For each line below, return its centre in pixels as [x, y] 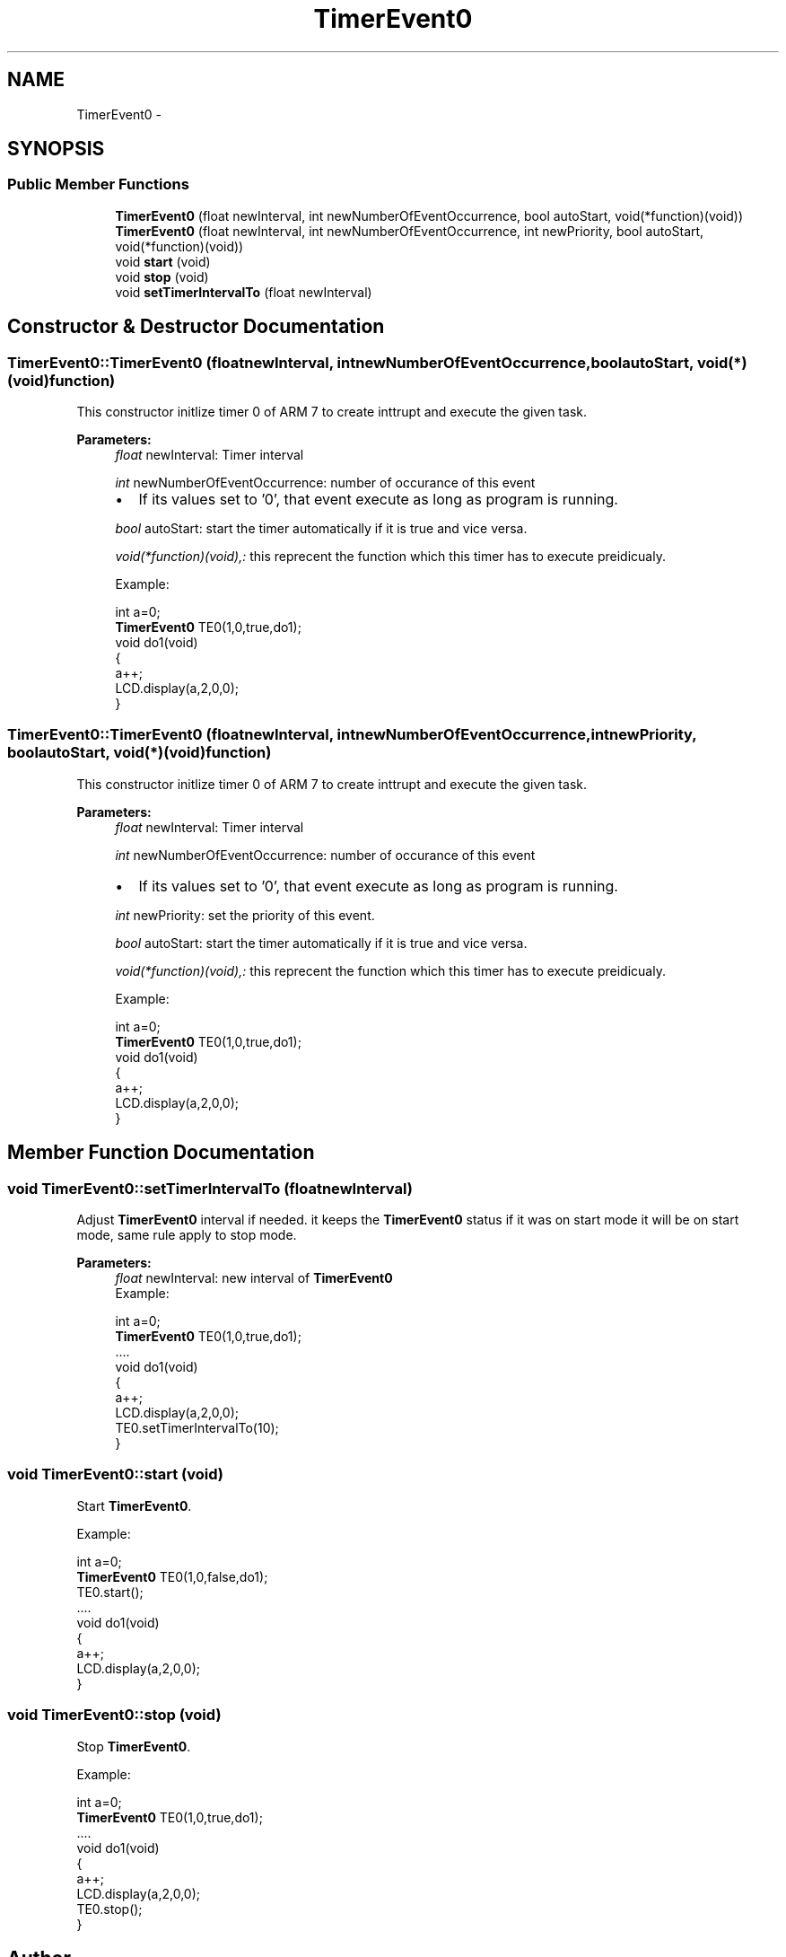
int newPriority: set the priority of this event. [245, 915]
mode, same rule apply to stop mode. [187, 1235]
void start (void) [163, 261]
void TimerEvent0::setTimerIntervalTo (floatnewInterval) [210, 1188]
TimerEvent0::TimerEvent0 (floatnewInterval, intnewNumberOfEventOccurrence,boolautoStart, [351, 362]
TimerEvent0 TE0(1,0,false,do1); [172, 1576]
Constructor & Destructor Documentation [196, 327]
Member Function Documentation [161, 1153]
